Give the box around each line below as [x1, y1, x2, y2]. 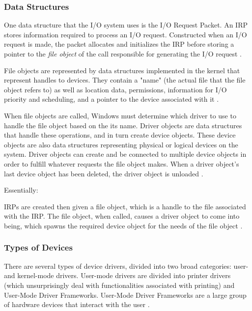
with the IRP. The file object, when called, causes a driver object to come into [4, 211, 240, 221]
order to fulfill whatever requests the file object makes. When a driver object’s [4, 158, 239, 169]
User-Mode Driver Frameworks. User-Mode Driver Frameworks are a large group [4, 289, 247, 300]
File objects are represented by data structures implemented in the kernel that [4, 65, 240, 75]
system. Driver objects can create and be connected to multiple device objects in [4, 149, 247, 159]
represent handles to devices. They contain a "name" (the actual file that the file [4, 75, 246, 85]
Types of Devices [4, 241, 73, 254]
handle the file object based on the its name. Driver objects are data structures [4, 120, 242, 130]
